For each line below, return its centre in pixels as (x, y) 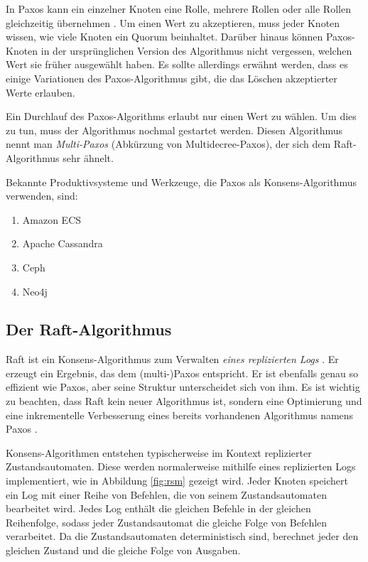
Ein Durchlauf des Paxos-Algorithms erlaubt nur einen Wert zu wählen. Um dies (181, 116)
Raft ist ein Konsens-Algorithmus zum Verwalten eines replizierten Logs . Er (172, 359)
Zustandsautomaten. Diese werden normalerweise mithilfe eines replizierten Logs (181, 466)
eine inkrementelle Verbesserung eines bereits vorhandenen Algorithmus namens (180, 415)
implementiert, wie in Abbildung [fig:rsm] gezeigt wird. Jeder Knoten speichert (177, 481)
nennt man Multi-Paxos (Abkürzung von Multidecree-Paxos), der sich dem (168, 144)
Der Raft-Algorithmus (89, 329)
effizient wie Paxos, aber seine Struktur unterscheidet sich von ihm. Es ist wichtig (183, 387)
